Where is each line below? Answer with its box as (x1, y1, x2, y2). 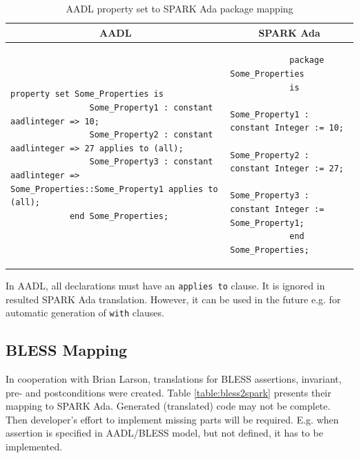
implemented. (6, 439, 63, 453)
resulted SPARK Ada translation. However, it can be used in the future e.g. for (6, 292, 341, 306)
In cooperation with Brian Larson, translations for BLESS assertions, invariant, (6, 371, 342, 385)
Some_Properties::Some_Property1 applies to (10, 184, 218, 194)
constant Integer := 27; (230, 164, 344, 174)
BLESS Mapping (6, 339, 128, 361)
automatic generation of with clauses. (6, 305, 164, 320)
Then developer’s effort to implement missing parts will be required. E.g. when (6, 412, 339, 426)
